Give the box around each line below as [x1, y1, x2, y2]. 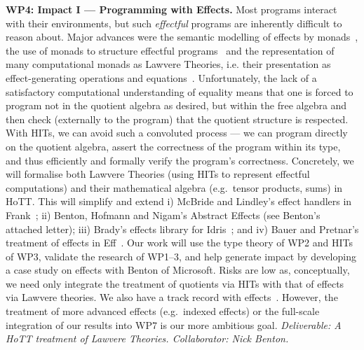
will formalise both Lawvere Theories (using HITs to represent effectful [6, 167, 310, 181]
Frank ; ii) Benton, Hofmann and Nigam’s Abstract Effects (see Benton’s [6, 207, 321, 222]
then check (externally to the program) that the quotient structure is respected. [6, 111, 349, 126]
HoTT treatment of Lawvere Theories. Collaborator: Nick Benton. [6, 331, 289, 346]
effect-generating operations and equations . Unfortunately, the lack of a [6, 70, 317, 85]
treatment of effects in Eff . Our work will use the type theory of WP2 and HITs [6, 235, 353, 250]
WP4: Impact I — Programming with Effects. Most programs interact [6, 2, 337, 16]
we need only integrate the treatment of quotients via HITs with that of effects [6, 276, 344, 290]
